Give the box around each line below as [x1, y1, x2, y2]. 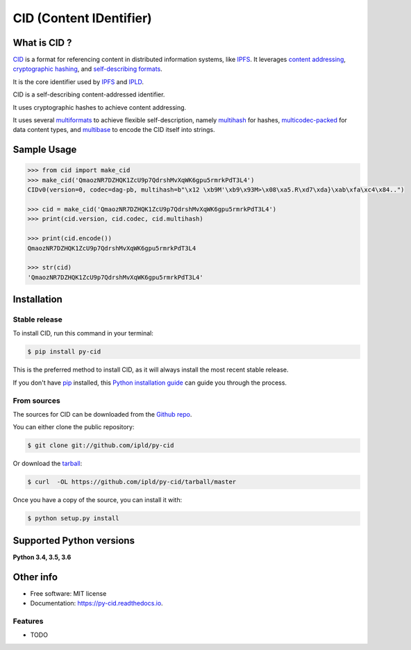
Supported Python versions [12, 535, 135, 547]
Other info [12, 571, 58, 583]
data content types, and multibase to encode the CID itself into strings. [12, 126, 215, 134]
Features [12, 616, 44, 626]
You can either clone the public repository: [12, 423, 135, 431]
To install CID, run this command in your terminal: [12, 329, 154, 337]
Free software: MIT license [30, 589, 107, 597]
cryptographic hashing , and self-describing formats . [12, 65, 162, 73]
